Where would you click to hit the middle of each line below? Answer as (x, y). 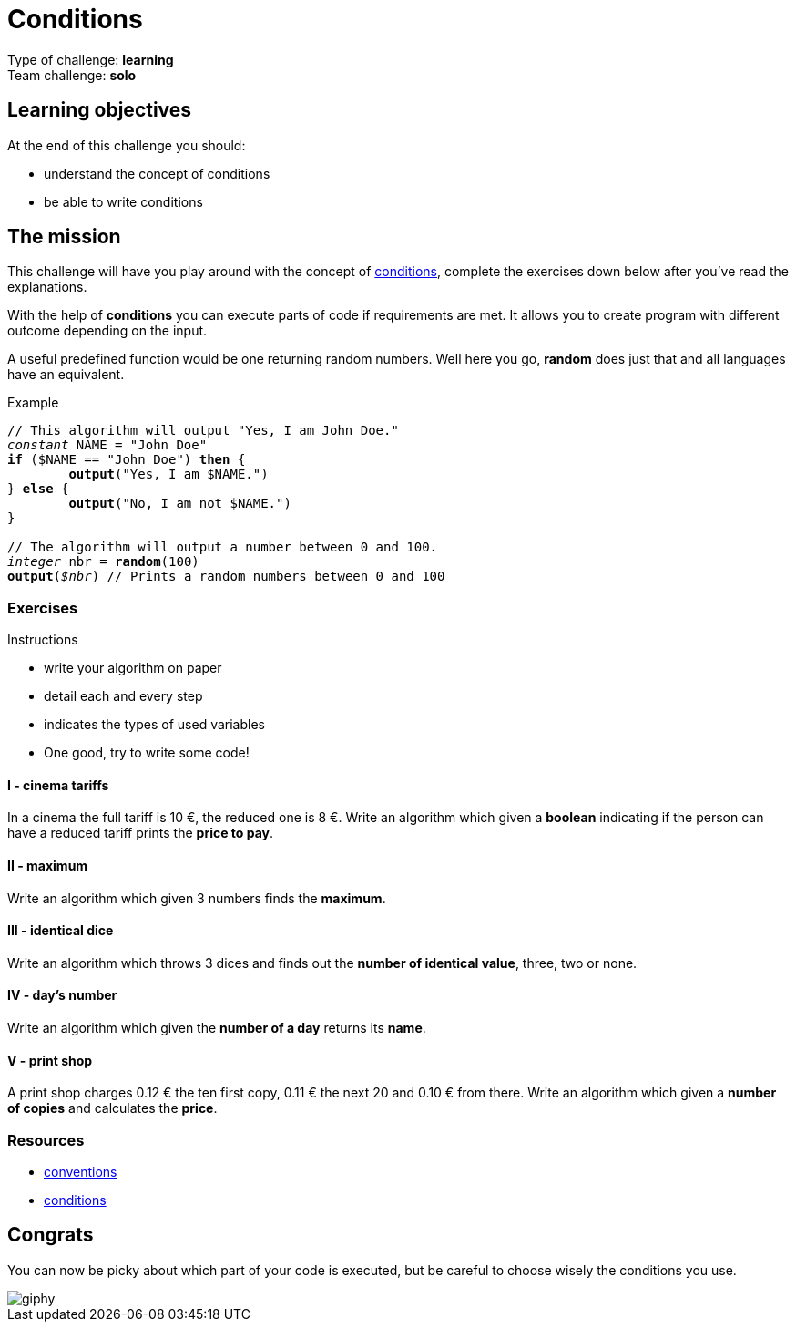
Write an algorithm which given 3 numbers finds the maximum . (197, 898)
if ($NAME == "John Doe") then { (127, 460)
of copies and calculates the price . (112, 1108)
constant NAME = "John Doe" (107, 445)
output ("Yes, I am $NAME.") (168, 474)
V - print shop (50, 1060)
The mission (64, 237)
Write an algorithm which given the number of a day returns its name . (217, 1028)
